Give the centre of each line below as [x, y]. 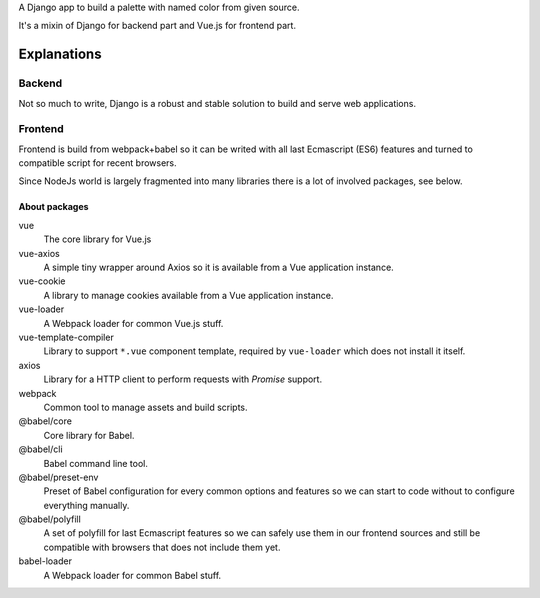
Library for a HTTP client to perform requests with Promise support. [183, 379]
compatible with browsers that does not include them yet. [162, 547]
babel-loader [45, 561]
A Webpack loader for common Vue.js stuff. [133, 323]
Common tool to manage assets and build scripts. [146, 407]
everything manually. [86, 505]
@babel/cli [41, 449]
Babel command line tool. [96, 463]
